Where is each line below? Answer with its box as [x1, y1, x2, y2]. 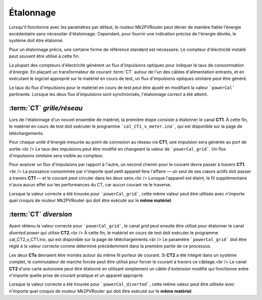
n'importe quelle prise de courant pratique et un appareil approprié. [9, 272, 144, 278]
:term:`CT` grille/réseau [9, 104, 83, 112]
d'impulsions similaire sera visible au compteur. [9, 152, 104, 158]
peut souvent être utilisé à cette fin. [9, 53, 80, 59]
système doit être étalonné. [9, 38, 64, 44]
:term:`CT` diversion [9, 210, 72, 219]
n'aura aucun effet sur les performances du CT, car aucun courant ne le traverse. [9, 182, 172, 188]
